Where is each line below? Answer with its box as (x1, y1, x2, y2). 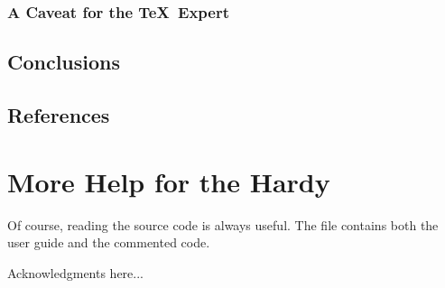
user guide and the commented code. (7, 233, 210, 252)
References (7, 101, 110, 129)
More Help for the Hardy (7, 163, 330, 200)
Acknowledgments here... (7, 263, 144, 282)
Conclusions (7, 48, 121, 76)
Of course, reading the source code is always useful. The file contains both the (7, 215, 439, 234)
